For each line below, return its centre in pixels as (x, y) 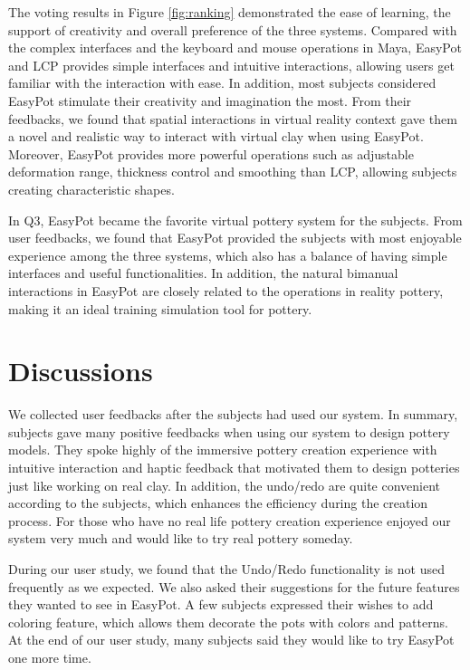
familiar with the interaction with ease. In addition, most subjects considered (222, 83)
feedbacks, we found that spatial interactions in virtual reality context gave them (233, 118)
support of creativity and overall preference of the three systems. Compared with (233, 29)
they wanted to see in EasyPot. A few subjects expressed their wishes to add (221, 604)
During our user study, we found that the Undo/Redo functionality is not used (226, 568)
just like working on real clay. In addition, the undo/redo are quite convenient (225, 485)
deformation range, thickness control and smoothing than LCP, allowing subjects (233, 172)
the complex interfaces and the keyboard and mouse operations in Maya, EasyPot (235, 48)
